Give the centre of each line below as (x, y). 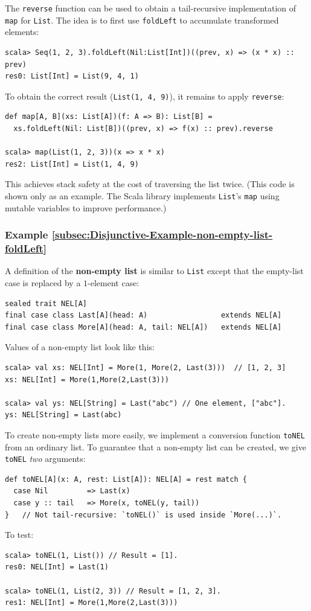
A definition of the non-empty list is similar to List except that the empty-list (154, 271)
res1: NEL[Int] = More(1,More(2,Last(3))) (91, 603)
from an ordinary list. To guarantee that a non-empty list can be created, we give (155, 446)
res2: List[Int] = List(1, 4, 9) (72, 164)
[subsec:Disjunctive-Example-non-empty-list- (162, 235)
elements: (22, 32)
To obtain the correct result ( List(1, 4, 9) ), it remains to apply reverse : (145, 96)
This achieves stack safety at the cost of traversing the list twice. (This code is (150, 184)
